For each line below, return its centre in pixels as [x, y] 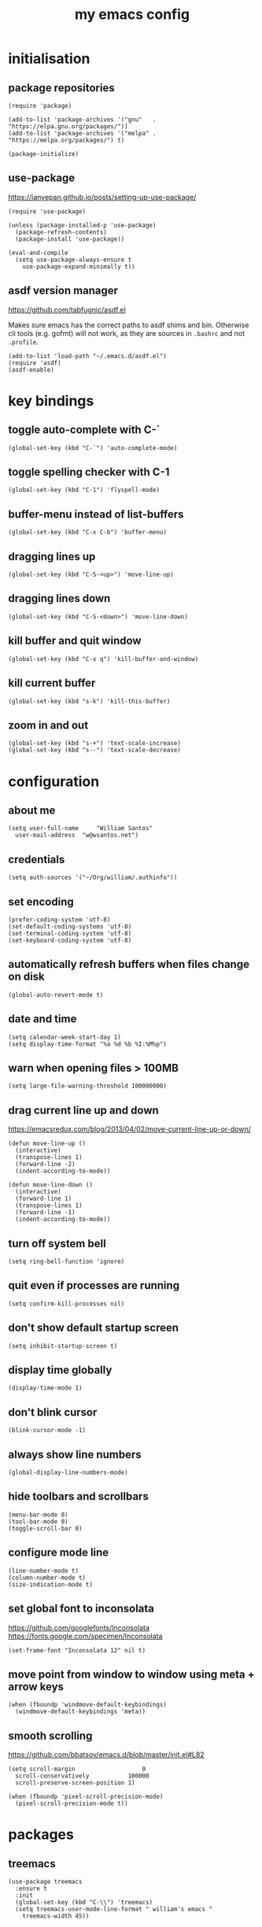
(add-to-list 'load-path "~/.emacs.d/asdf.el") [88, 356]
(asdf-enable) [31, 370]
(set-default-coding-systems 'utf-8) [70, 926]
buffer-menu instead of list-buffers [96, 514]
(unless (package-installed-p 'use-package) [82, 225]
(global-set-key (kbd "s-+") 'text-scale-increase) [94, 744]
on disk [26, 977]
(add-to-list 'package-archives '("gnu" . [82, 120]
